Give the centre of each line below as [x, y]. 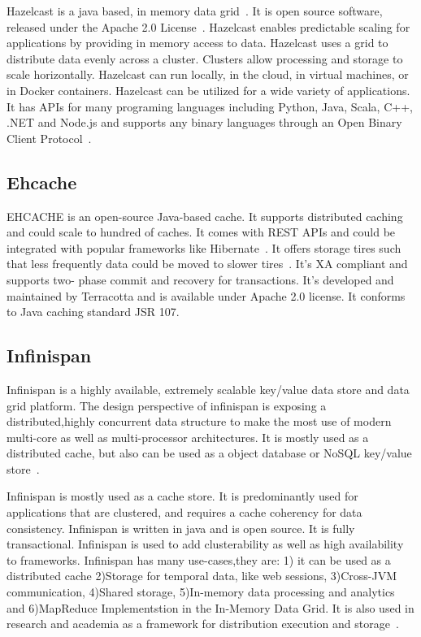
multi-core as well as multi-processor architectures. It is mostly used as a [188, 437]
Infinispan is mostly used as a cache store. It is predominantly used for [182, 496]
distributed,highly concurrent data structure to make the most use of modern [199, 421]
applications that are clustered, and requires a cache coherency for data [184, 512]
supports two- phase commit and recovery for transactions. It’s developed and [200, 279]
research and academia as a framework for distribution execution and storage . [203, 624]
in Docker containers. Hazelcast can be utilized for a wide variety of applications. [208, 90]
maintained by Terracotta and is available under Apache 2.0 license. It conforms [206, 295]
